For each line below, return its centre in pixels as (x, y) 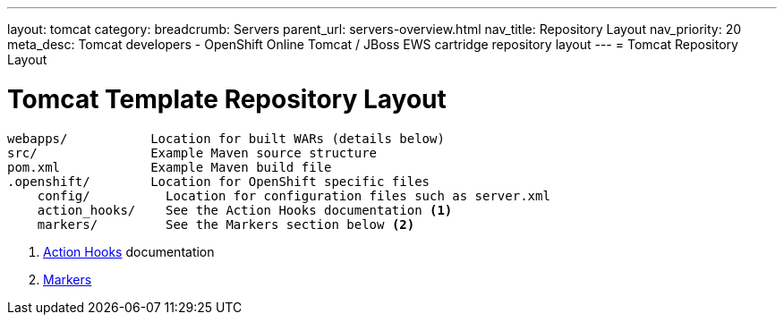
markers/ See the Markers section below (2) (226, 224)
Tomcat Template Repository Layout (227, 99)
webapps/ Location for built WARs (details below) (226, 138)
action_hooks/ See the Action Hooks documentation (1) (245, 210)
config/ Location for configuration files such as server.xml (294, 195)
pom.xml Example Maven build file (170, 167)
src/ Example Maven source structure (192, 153)
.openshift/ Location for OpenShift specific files (219, 181)
